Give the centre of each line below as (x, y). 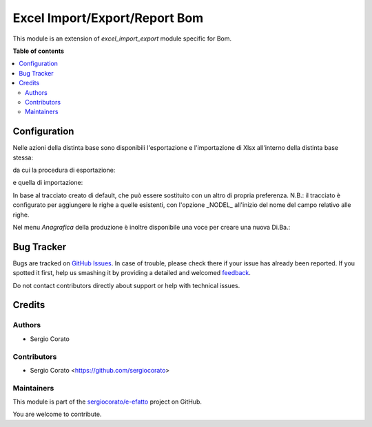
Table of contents (39, 51)
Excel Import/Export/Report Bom (108, 18)
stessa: (23, 157)
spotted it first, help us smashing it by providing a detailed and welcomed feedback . (132, 273)
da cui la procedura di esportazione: (64, 170)
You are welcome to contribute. (57, 414)
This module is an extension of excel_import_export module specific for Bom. (122, 39)
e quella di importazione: (48, 183)
